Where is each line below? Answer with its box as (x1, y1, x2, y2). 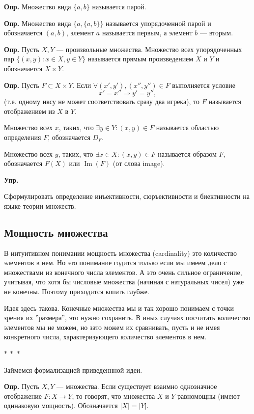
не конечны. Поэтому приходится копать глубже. (4, 286, 149, 297)
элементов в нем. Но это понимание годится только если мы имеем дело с (4, 257, 227, 268)
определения (4, 132, 41, 142)
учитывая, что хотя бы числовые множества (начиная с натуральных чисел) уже (4, 276, 244, 287)
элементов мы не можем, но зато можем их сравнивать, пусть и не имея (4, 322, 220, 332)
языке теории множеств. (4, 200, 76, 211)
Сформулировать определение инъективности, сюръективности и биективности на (4, 191, 250, 201)
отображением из (4, 106, 55, 116)
